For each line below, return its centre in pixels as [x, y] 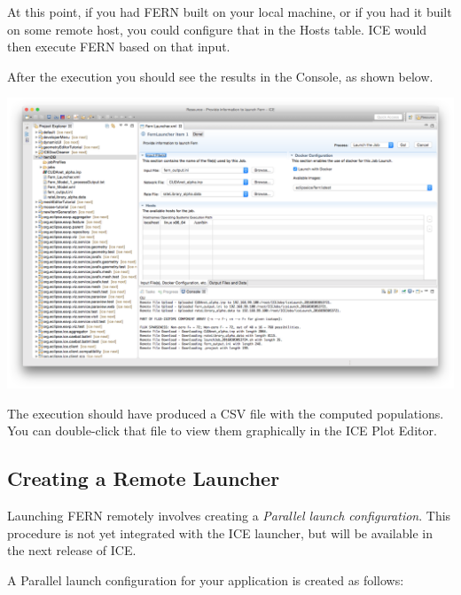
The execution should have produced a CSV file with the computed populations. [226, 413]
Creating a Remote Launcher [144, 478]
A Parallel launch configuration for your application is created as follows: [206, 579]
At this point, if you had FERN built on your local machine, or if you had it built [230, 12]
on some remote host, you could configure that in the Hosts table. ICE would [217, 29]
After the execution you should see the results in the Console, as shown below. [220, 76]
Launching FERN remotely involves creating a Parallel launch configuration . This [229, 516]
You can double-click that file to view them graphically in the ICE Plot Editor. [222, 431]
